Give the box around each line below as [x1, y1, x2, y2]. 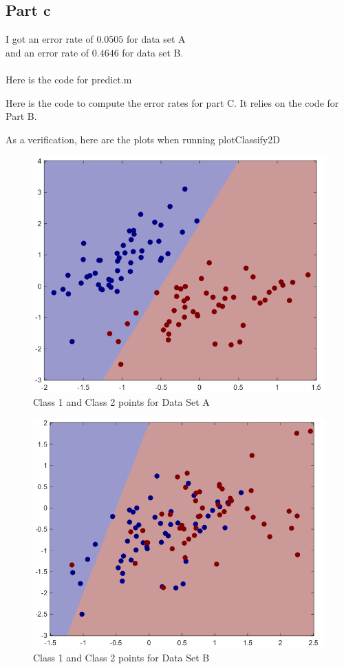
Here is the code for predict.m [6, 72, 132, 86]
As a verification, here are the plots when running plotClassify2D [6, 132, 280, 146]
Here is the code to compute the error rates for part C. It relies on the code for [6, 95, 339, 110]
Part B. [6, 109, 37, 123]
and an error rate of [6, 45, 89, 59]
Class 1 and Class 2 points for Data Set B [33, 650, 210, 665]
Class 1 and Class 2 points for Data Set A [33, 395, 210, 409]
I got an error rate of [6, 32, 94, 46]
